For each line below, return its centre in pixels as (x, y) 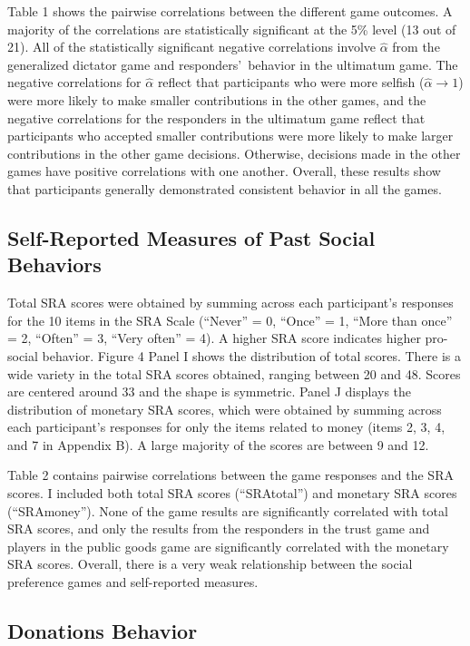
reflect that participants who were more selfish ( (291, 82)
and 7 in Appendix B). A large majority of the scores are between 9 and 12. (218, 444)
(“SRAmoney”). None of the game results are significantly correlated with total (228, 510)
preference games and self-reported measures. (133, 582)
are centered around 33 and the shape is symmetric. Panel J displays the (210, 392)
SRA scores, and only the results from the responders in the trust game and (219, 529)
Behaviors (54, 264)
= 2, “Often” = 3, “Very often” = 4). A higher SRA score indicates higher (214, 338)
